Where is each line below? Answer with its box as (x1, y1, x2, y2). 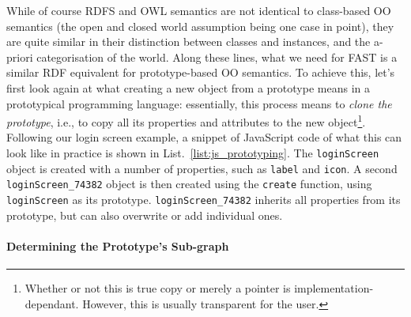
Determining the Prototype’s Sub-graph (6, 237, 229, 254)
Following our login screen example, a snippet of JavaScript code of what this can (6, 129, 402, 145)
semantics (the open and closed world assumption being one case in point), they (6, 17, 394, 34)
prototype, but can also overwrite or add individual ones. (6, 206, 283, 223)
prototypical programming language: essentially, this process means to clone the (6, 95, 392, 111)
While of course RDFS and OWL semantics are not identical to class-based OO (6, 2, 391, 18)
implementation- (294, 280, 374, 296)
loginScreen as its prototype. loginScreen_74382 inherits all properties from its (6, 191, 401, 207)
